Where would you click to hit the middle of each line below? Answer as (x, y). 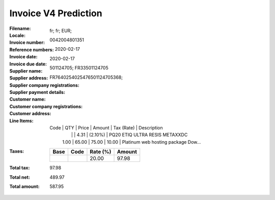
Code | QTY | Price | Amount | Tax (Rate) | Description (106, 128)
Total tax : (20, 168)
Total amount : (25, 186)
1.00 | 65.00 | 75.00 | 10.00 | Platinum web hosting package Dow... (132, 142)
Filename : (20, 28)
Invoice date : (23, 57)
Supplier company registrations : (45, 85)
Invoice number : (27, 43)
